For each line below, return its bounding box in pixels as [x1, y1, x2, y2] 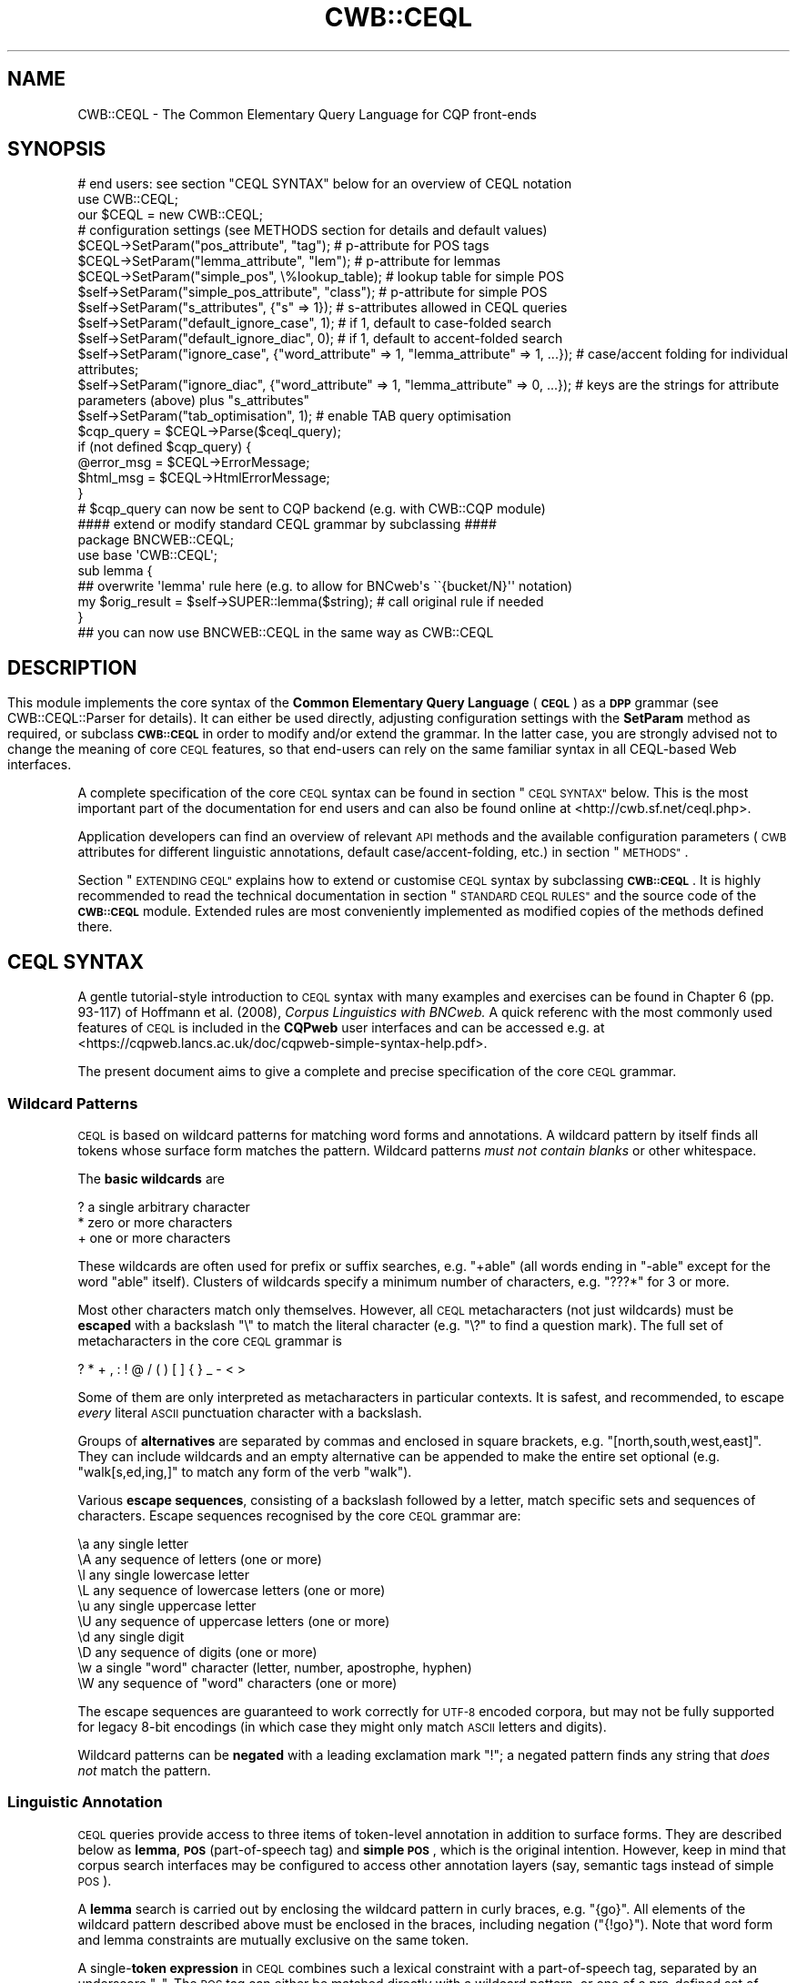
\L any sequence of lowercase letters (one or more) [77, 1581, 386, 1598]
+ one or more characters [77, 1229, 231, 1246]
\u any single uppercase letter [77, 1597, 257, 1613]
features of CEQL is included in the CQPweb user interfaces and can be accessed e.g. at [77, 1020, 605, 1036]
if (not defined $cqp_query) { [77, 439, 252, 455]
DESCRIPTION [7, 656, 137, 679]
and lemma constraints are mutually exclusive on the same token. [77, 1931, 469, 1947]
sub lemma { [77, 563, 153, 579]
